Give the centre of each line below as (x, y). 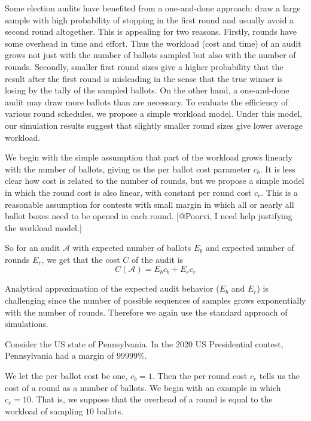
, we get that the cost (81, 259)
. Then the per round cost (200, 376)
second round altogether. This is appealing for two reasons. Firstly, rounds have (151, 31)
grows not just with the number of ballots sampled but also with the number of (150, 55)
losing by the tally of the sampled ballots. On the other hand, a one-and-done (147, 90)
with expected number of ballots (132, 248)
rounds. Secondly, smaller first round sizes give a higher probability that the (144, 66)
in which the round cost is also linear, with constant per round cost (128, 192)
